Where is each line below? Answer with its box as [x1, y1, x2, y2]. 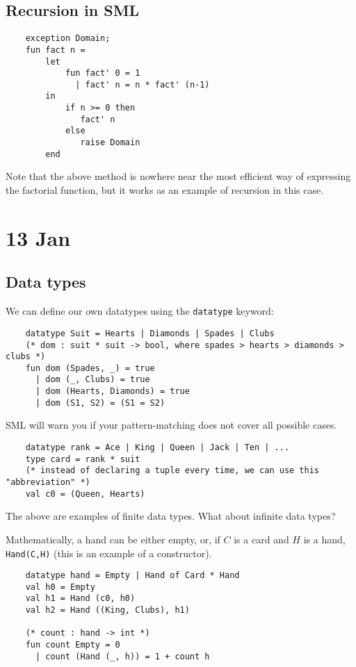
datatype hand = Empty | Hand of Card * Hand [25, 570, 240, 581]
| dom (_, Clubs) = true [35, 374, 150, 385]
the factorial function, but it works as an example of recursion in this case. [6, 183, 324, 197]
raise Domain [80, 138, 140, 148]
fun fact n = [25, 44, 86, 55]
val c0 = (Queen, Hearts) [25, 488, 145, 499]
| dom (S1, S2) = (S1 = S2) [35, 397, 165, 408]
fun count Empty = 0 [25, 640, 120, 650]
